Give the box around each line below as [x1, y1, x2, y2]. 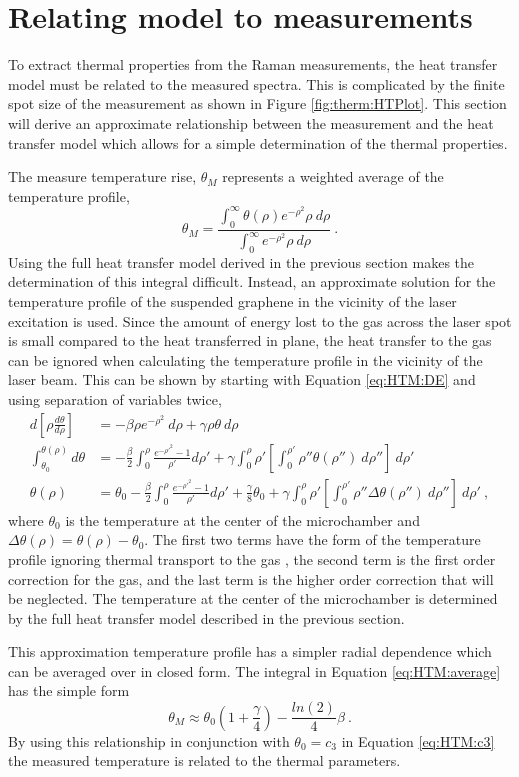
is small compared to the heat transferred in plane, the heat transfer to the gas [8, 330, 492, 351]
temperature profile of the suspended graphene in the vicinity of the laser [8, 291, 457, 312]
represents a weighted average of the [222, 166, 444, 187]
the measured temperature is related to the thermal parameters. [8, 750, 401, 771]
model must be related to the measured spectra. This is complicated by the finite [8, 73, 505, 94]
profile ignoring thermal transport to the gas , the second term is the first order [8, 548, 496, 569]
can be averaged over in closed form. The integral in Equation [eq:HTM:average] [8, 660, 501, 681]
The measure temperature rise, [8, 166, 197, 187]
